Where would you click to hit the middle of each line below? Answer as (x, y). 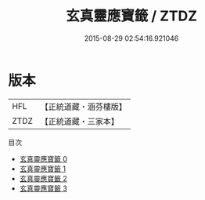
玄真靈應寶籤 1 (43, 169)
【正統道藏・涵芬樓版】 (84, 107)
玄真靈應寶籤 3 (43, 188)
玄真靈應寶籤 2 (43, 178)
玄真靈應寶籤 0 (43, 158)
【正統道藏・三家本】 (80, 121)
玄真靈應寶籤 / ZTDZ (131, 16)
